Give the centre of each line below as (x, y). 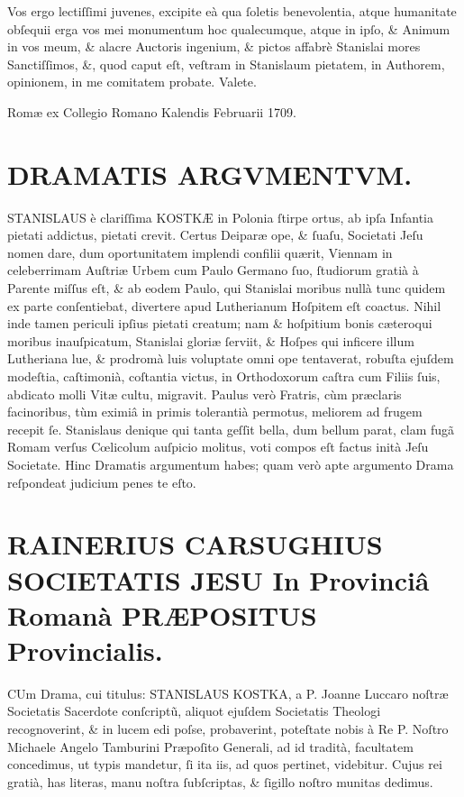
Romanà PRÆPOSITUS (162, 614)
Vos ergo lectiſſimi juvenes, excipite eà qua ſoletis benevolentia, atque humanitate (232, 11)
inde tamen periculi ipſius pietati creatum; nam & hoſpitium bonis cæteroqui (220, 323)
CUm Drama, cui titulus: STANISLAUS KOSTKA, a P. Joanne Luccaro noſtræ (228, 693)
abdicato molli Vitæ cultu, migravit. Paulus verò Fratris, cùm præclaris (205, 394)
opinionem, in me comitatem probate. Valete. (132, 82)
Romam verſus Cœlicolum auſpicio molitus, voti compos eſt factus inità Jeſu (218, 447)
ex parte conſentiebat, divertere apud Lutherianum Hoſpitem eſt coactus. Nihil (224, 305)
